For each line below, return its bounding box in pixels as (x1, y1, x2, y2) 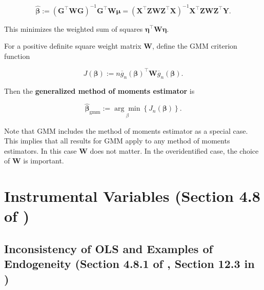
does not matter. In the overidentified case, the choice (90, 145, 259, 156)
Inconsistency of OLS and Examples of (4, 240, 213, 256)
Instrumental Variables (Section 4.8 (4, 185, 260, 206)
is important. (23, 155, 64, 166)
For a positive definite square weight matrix (4, 40, 141, 51)
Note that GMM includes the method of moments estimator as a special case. (4, 125, 248, 136)
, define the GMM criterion (152, 40, 237, 51)
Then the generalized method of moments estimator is (4, 85, 195, 96)
